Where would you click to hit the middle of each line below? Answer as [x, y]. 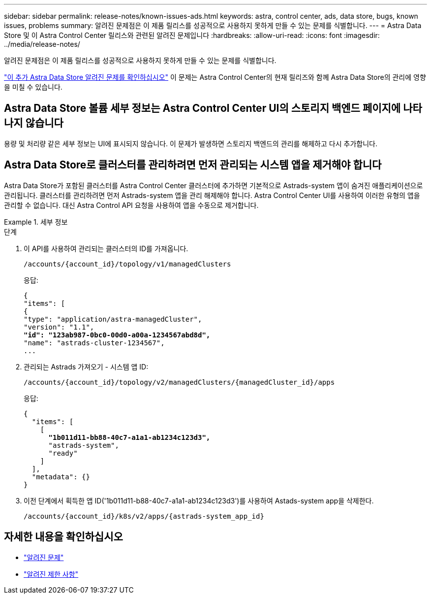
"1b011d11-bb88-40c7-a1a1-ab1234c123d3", [129, 437]
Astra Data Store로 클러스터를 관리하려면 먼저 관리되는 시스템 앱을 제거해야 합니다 [193, 165]
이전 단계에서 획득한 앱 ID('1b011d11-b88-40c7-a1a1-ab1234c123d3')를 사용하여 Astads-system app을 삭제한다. [199, 500]
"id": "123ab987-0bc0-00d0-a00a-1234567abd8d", [117, 335]
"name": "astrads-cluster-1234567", [94, 343]
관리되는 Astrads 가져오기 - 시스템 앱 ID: [86, 366]
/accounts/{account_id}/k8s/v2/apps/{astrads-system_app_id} [144, 516]
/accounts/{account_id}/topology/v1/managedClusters [127, 264]
